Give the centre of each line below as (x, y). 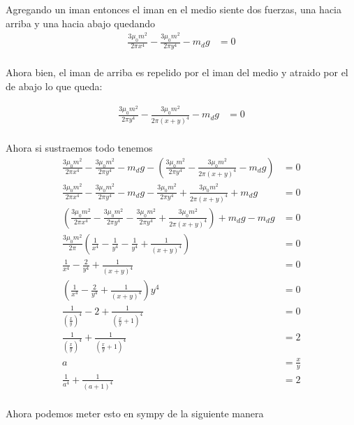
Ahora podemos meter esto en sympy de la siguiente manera (135, 413)
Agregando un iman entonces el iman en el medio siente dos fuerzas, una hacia (174, 9)
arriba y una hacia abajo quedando (81, 23)
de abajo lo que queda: (54, 86)
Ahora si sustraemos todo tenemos (79, 148)
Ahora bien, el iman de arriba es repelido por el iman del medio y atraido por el (177, 72)
